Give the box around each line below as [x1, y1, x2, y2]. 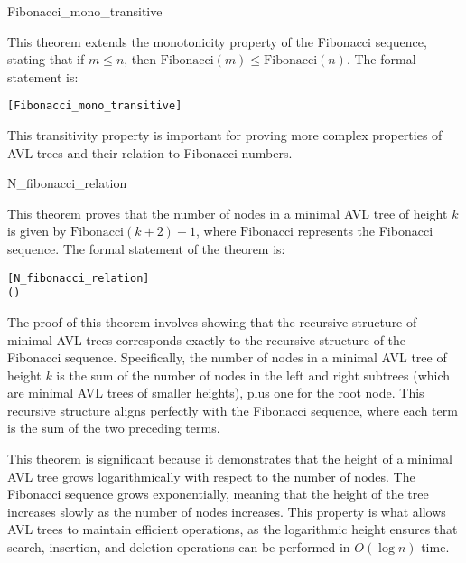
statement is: [7, 67, 79, 86]
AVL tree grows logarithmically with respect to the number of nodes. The [7, 466, 415, 485]
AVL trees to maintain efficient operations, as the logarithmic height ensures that [7, 520, 458, 539]
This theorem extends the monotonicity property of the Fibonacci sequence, [7, 32, 427, 51]
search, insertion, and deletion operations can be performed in [7, 538, 350, 557]
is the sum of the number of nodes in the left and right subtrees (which [56, 365, 451, 384]
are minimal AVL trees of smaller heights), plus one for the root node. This [7, 383, 424, 402]
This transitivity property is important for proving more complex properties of [7, 126, 443, 145]
